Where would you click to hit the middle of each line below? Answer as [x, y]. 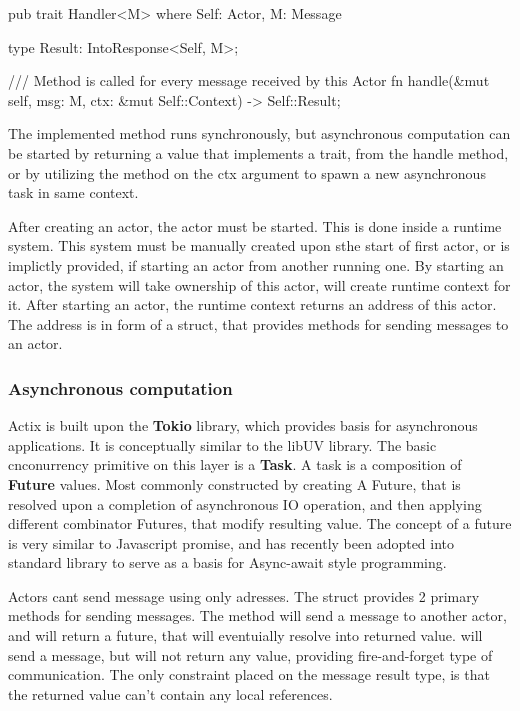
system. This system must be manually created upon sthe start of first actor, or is [259, 245]
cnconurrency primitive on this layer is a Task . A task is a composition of [235, 464]
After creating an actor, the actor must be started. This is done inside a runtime [255, 225]
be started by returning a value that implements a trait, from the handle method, [258, 152]
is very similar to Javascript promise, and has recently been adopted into [231, 542]
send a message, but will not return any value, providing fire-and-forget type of [250, 654]
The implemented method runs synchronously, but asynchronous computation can [259, 133]
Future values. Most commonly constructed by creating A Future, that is [234, 483]
